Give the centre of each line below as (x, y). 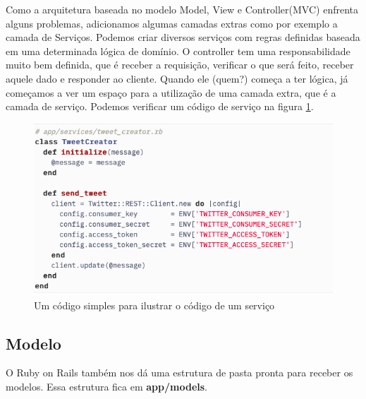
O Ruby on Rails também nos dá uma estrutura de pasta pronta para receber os (179, 373)
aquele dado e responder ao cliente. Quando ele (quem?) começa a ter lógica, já (177, 78)
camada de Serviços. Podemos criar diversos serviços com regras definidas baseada (183, 37)
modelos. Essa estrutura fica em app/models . (107, 386)
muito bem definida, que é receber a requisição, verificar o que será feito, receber (180, 65)
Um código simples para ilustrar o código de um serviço (154, 305)
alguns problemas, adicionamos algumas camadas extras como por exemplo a (172, 23)
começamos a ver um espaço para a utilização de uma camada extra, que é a (171, 92)
